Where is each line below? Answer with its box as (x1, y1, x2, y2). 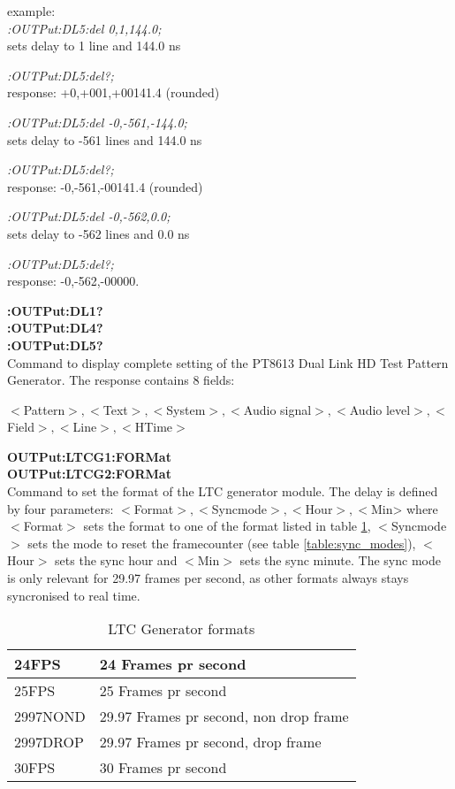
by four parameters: (7, 499, 114, 517)
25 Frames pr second (99, 680, 227, 701)
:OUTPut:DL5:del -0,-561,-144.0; (7, 112, 187, 131)
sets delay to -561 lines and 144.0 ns (7, 130, 202, 149)
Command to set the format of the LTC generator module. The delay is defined (7, 482, 438, 501)
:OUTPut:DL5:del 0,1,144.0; (7, 19, 162, 37)
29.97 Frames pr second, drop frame (99, 732, 322, 753)
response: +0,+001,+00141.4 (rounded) (7, 83, 220, 102)
